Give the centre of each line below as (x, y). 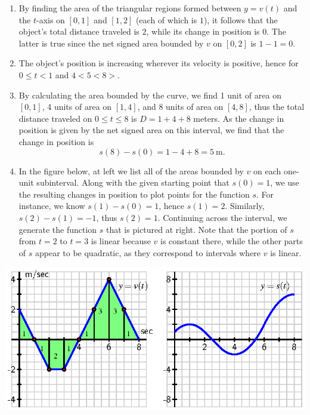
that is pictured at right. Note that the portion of (197, 229)
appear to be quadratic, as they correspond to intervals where (148, 252)
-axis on (50, 19)
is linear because (121, 241)
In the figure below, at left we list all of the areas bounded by (131, 170)
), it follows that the (241, 19)
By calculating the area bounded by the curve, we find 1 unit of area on (150, 95)
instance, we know (52, 206)
